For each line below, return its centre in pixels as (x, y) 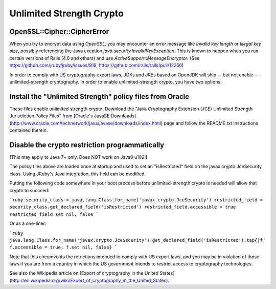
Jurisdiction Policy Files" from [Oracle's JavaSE (60, 116)
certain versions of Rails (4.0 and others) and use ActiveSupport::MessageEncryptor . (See (105, 58)
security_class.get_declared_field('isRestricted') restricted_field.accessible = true (123, 207)
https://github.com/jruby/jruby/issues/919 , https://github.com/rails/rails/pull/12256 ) (97, 65)
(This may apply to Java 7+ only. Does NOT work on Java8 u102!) (78, 157)
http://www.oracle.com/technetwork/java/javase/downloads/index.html (86, 123)
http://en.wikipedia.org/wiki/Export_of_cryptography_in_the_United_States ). (90, 280)
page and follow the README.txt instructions (211, 123)
